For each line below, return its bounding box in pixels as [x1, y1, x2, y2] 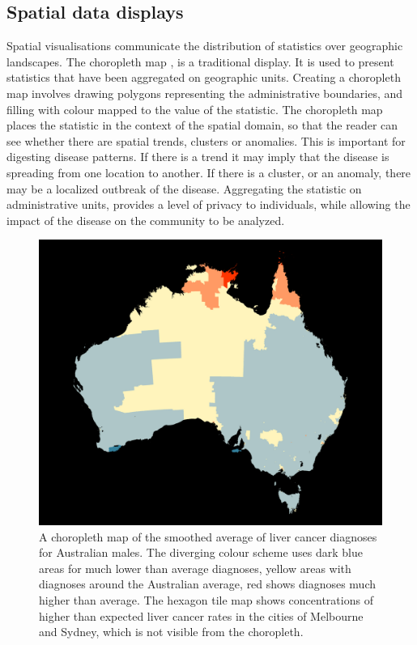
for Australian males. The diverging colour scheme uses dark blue [39, 544, 363, 561]
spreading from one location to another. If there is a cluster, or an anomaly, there [6, 163, 411, 180]
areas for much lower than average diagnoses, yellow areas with [39, 559, 351, 576]
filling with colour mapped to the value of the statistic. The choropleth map [6, 100, 383, 117]
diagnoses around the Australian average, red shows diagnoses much [39, 575, 377, 592]
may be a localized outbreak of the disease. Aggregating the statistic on [6, 180, 362, 197]
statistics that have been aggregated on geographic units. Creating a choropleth [6, 69, 401, 86]
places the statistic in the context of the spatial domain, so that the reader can [6, 117, 398, 134]
